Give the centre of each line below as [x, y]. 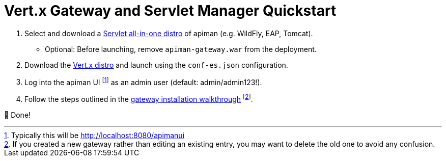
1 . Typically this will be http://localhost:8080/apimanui [94, 136]
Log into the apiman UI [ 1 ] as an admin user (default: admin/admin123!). [143, 81]
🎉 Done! [18, 115]
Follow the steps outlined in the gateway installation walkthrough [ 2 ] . [139, 99]
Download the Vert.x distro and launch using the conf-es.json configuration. [156, 65]
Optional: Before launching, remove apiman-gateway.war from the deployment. [181, 49]
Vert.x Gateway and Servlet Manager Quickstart [170, 11]
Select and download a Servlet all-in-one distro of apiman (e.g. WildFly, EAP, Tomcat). [169, 33]
